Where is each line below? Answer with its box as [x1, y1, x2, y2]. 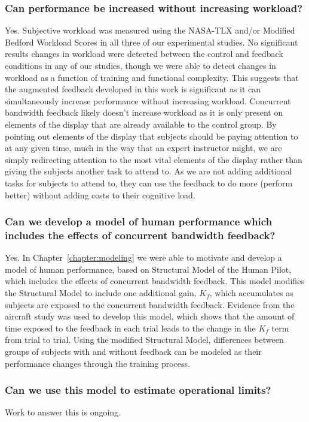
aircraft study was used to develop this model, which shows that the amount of [5, 310, 295, 322]
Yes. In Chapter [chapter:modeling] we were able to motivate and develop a [5, 251, 282, 264]
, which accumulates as [209, 287, 293, 299]
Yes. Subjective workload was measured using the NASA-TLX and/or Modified [5, 24, 295, 37]
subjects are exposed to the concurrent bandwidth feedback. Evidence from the [5, 298, 295, 311]
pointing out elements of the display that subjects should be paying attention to [5, 129, 298, 142]
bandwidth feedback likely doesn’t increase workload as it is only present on [5, 106, 283, 119]
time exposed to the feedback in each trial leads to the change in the [5, 321, 256, 334]
